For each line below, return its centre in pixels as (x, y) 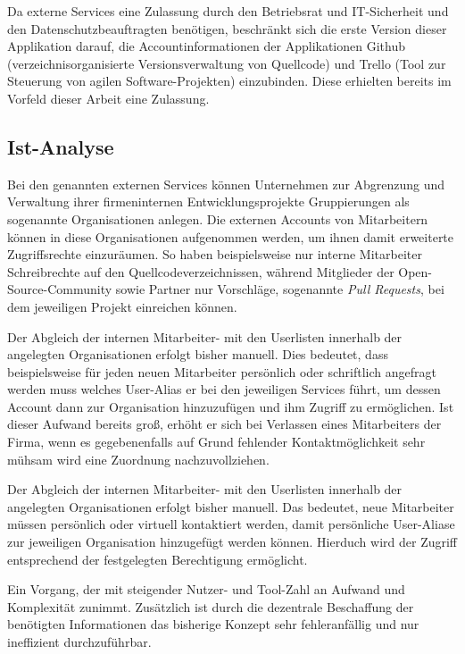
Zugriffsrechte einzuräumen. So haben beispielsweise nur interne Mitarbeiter (215, 254)
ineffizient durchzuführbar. (79, 642)
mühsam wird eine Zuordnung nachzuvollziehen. (138, 459)
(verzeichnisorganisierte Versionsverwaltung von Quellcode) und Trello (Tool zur (227, 63)
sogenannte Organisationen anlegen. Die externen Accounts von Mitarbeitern (218, 218)
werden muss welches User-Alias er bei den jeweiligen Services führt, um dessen (224, 389)
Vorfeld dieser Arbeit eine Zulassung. (108, 98)
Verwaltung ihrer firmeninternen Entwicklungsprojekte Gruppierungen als (208, 201)
